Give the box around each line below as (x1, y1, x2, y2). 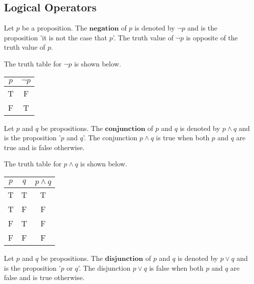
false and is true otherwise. (4, 272, 85, 283)
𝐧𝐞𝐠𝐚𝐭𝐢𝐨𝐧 (89, 25, 119, 32)
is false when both (149, 262, 204, 273)
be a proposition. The (22, 23, 87, 33)
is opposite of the (186, 32, 238, 42)
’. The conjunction (83, 132, 138, 143)
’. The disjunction (78, 262, 131, 273)
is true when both (156, 132, 210, 143)
